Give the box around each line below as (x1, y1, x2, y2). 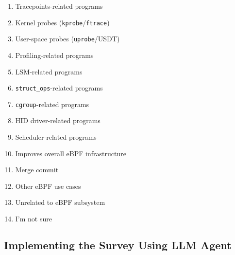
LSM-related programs (15, 66, 83, 76)
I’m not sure (15, 213, 52, 223)
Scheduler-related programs (15, 132, 97, 142)
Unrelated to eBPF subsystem (15, 197, 105, 207)
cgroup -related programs (15, 99, 89, 109)
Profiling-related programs (15, 50, 94, 60)
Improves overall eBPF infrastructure (15, 148, 126, 158)
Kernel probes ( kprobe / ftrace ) (15, 17, 110, 27)
